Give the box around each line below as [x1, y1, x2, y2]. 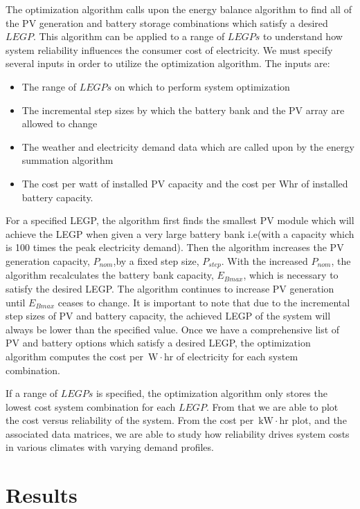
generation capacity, [6, 253, 90, 268]
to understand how [262, 29, 343, 44]
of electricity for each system [176, 349, 298, 363]
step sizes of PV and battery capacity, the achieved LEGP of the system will [6, 308, 331, 323]
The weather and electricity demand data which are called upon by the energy [21, 139, 354, 154]
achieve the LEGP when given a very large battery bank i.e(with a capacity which [6, 226, 354, 241]
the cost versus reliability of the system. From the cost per [6, 413, 254, 427]
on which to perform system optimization [114, 79, 290, 93]
